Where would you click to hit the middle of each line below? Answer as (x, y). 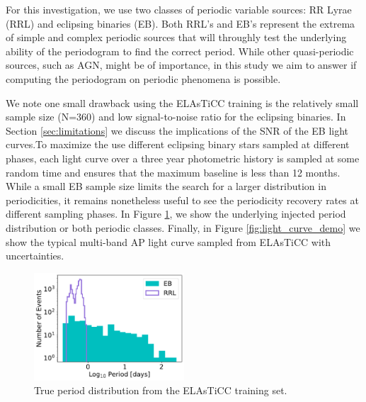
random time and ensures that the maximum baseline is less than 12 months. (173, 172)
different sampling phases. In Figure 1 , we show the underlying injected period (176, 214)
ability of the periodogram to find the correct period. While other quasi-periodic (180, 51)
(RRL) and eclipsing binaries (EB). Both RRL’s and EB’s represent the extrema (181, 23)
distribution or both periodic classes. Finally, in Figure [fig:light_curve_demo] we (183, 227)
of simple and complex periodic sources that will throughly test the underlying (176, 37)
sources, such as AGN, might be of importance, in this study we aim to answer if (181, 65)
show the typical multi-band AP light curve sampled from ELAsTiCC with (168, 241)
